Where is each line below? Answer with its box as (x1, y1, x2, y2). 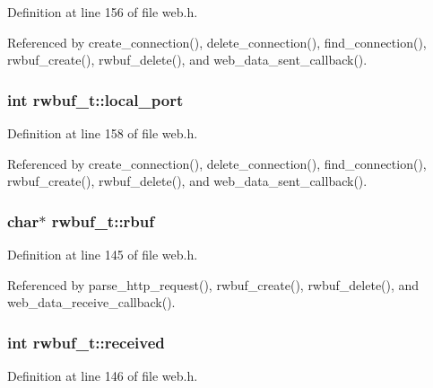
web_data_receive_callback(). (7, 293, 176, 312)
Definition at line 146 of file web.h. (7, 366, 198, 384)
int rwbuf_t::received (7, 331, 165, 353)
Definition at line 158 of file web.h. (7, 124, 198, 142)
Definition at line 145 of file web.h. (7, 245, 198, 263)
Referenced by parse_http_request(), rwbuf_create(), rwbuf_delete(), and (7, 275, 420, 294)
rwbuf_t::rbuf (51, 209, 155, 232)
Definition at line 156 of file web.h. (7, 3, 198, 21)
